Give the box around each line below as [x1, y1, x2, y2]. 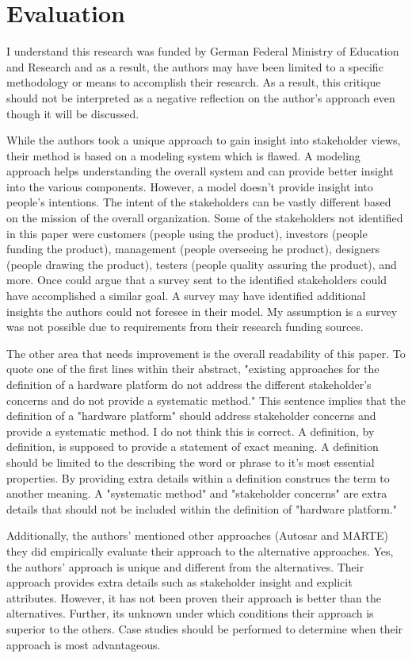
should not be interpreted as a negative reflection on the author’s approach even [6, 89, 395, 106]
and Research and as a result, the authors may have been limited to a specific [6, 58, 383, 75]
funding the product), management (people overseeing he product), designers [6, 240, 380, 257]
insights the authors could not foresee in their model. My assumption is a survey [6, 302, 398, 319]
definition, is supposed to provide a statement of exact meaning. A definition [6, 438, 379, 455]
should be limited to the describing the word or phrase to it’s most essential [6, 453, 375, 470]
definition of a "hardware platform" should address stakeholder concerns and [6, 407, 376, 424]
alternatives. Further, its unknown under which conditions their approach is [6, 605, 374, 621]
